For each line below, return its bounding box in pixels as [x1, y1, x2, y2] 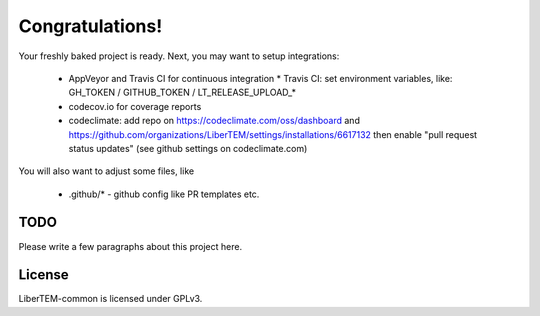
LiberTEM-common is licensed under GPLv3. [18, 293, 203, 305]
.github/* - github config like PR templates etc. [68, 188, 260, 200]
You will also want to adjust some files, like [18, 165, 195, 177]
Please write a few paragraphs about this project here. [18, 240, 243, 252]
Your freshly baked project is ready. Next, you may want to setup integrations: [18, 50, 340, 62]
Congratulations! [18, 15, 163, 37]
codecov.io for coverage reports [68, 100, 202, 112]
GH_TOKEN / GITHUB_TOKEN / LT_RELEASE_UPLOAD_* [68, 86, 297, 99]
